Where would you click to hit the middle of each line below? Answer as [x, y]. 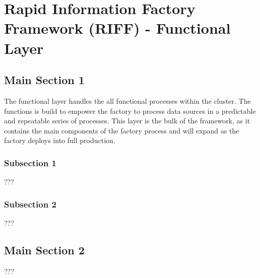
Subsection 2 [30, 204]
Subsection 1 [30, 162]
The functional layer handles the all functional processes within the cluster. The [127, 100]
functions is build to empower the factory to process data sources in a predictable [130, 111]
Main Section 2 [44, 250]
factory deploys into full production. [60, 140]
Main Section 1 [44, 80]
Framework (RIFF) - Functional [117, 28]
